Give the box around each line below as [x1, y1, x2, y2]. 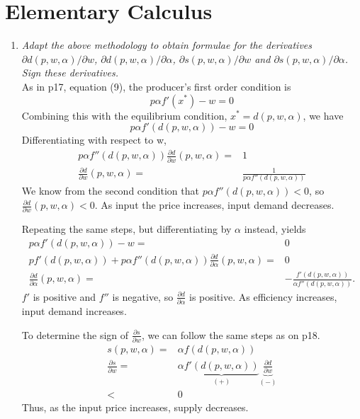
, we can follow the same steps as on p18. [141, 327, 320, 342]
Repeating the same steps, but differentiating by [21, 222, 232, 236]
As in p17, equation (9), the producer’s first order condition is [21, 79, 291, 93]
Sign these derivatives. [21, 65, 118, 80]
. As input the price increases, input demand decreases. [94, 197, 334, 212]
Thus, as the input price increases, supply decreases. [21, 400, 249, 415]
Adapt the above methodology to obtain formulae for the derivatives [21, 38, 312, 52]
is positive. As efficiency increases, [189, 289, 337, 304]
